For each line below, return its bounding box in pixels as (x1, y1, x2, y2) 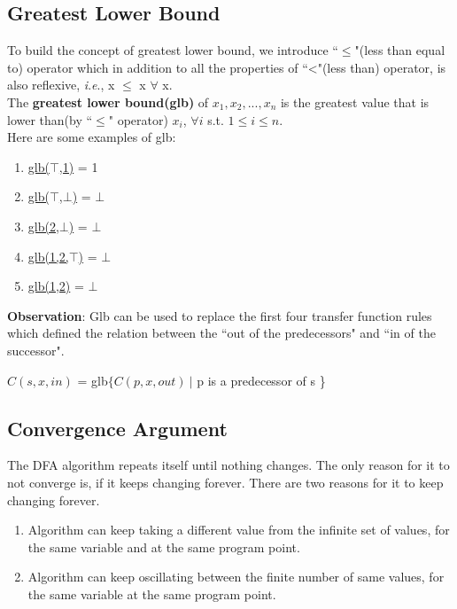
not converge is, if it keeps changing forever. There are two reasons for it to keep (7, 472, 444, 491)
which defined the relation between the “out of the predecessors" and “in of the (7, 324, 436, 342)
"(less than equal (354, 41, 445, 59)
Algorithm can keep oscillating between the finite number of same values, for (27, 567, 445, 586)
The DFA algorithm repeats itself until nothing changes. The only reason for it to (7, 456, 450, 474)
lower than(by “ (7, 110, 93, 129)
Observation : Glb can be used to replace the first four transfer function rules (7, 306, 432, 324)
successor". (7, 340, 65, 359)
